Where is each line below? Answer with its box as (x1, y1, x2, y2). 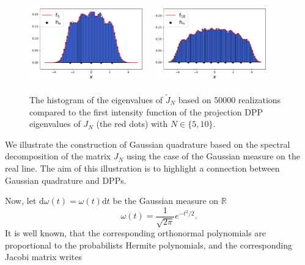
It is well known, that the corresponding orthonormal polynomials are (5, 227, 266, 239)
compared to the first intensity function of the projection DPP (29, 105, 263, 118)
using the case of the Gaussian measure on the (126, 150, 300, 162)
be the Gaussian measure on (112, 194, 219, 207)
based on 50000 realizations (178, 93, 281, 106)
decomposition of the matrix (5, 150, 111, 162)
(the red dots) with (96, 117, 168, 130)
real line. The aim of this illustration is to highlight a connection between (5, 161, 280, 174)
